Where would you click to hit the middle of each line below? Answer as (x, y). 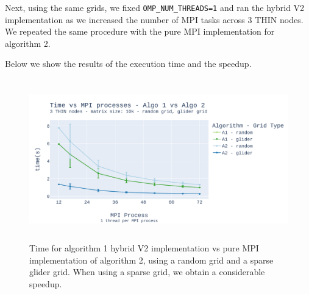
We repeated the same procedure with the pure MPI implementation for (140, 31)
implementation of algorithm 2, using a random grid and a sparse (151, 260)
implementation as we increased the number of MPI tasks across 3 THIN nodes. (154, 19)
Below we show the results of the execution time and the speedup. (128, 64)
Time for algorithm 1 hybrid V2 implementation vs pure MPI (144, 248)
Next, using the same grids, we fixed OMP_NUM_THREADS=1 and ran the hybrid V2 (155, 7)
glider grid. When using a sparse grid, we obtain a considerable (147, 272)
